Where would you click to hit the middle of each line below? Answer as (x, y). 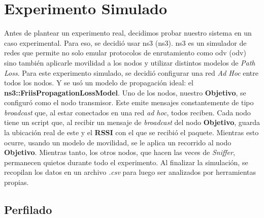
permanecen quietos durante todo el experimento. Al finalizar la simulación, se (126, 162)
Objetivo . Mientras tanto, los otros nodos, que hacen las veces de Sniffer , (120, 152)
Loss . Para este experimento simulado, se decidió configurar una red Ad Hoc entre (131, 72)
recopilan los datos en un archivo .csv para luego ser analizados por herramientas (130, 172)
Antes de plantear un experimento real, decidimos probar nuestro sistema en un (128, 33)
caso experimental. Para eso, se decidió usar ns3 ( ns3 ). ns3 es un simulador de (125, 42)
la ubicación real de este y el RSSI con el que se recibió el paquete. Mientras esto (131, 132)
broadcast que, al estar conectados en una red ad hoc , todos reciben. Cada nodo (127, 112)
